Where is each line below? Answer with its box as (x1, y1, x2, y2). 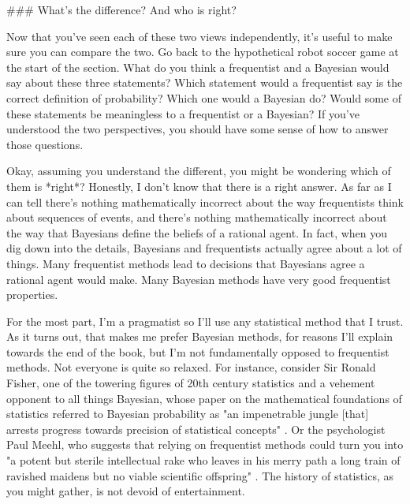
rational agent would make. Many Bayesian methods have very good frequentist (6, 271, 391, 287)
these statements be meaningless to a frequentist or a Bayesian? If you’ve (6, 105, 360, 121)
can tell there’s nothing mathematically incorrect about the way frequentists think (6, 193, 404, 210)
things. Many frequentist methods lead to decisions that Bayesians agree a (6, 255, 365, 271)
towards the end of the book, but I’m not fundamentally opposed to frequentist (6, 343, 389, 360)
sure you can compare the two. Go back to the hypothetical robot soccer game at (6, 43, 399, 60)
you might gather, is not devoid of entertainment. (6, 483, 245, 499)
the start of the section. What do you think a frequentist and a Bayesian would (6, 58, 389, 75)
